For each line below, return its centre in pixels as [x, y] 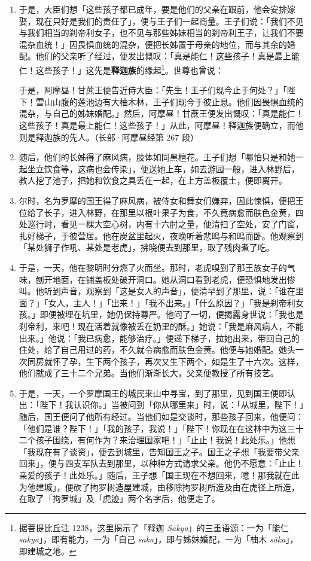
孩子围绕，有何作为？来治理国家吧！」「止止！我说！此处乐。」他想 [165, 440]
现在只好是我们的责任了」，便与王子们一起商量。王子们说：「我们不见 [170, 21]
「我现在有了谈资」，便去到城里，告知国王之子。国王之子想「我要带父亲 [159, 451]
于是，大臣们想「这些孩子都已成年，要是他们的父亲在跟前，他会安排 [153, 9]
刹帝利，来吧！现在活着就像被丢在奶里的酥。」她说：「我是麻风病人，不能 [161, 326]
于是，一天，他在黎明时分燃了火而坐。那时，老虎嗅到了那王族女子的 [153, 267]
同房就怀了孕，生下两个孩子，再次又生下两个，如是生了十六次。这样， [165, 361]
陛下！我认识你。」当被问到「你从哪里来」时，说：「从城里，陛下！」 [172, 405]
